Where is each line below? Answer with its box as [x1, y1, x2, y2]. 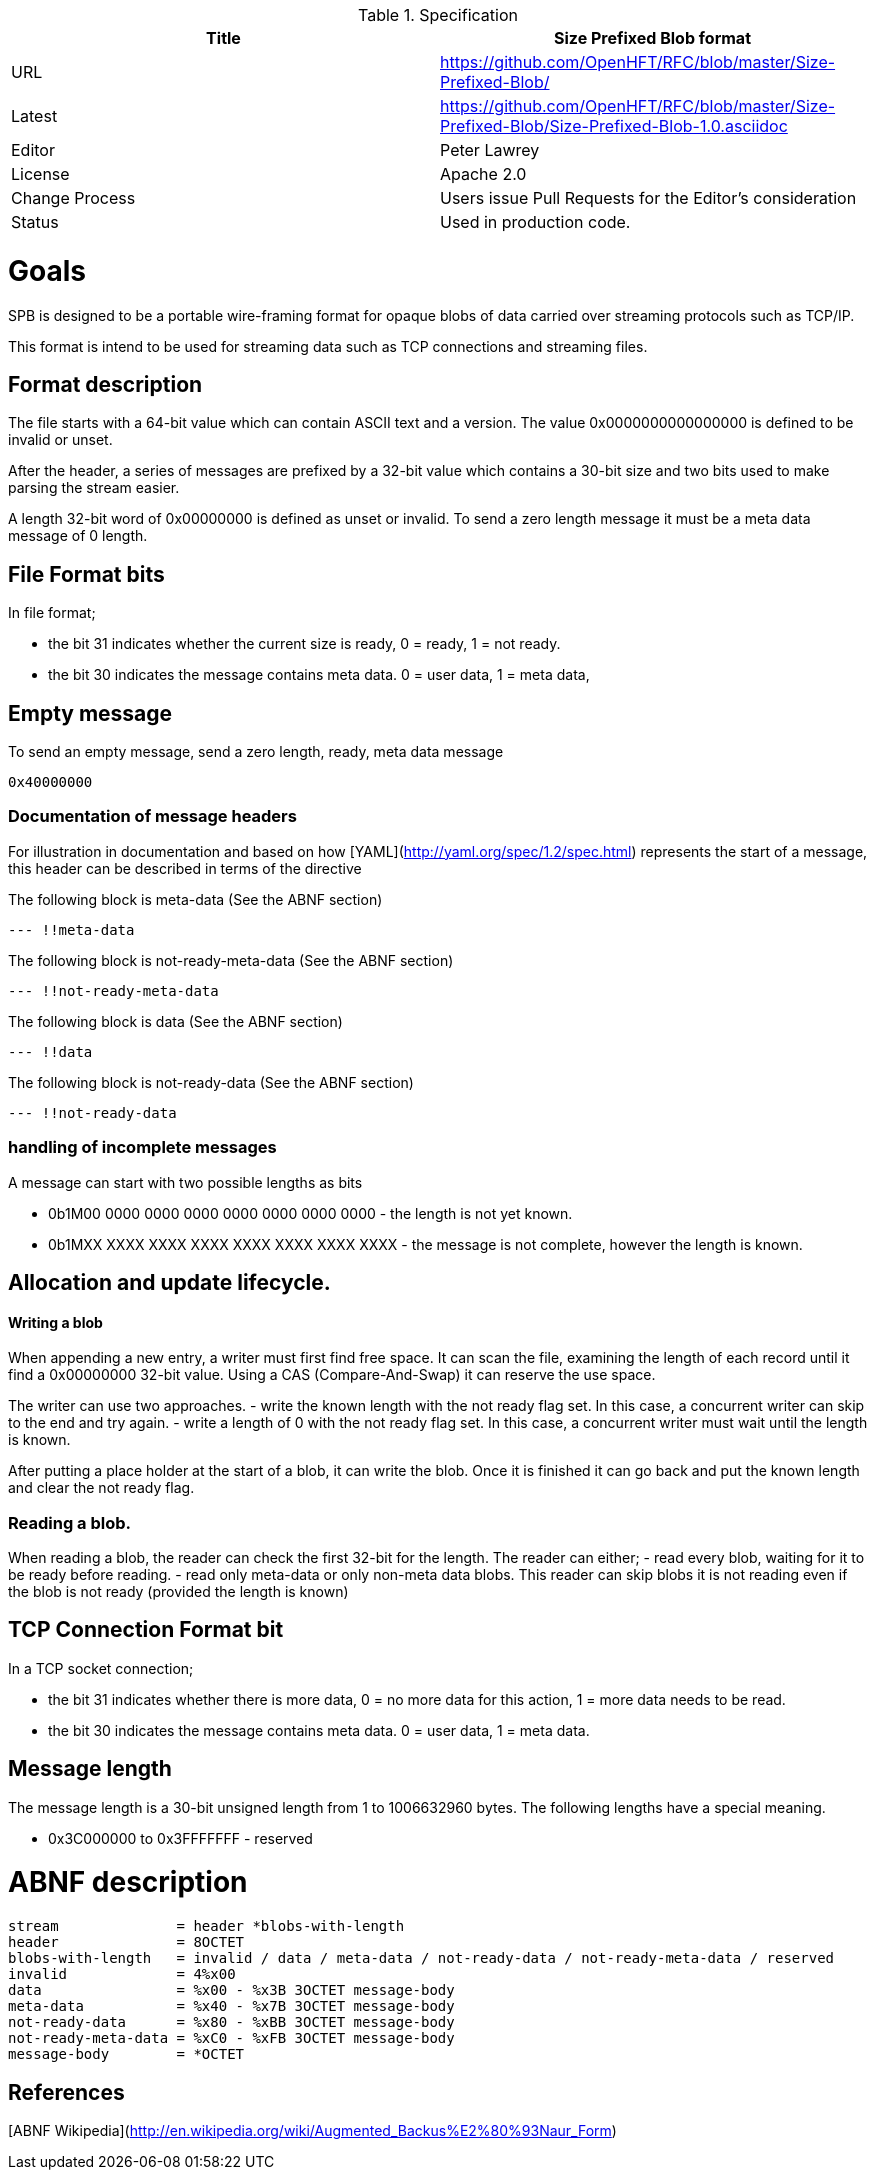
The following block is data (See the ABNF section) [8, 1012, 343, 1030]
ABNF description [8, 1865, 248, 1900]
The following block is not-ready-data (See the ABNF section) [8, 1073, 414, 1091]
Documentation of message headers [8, 806, 297, 827]
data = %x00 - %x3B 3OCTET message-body [8, 1982, 455, 1999]
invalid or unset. [8, 431, 113, 449]
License [11, 164, 70, 184]
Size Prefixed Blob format [553, 28, 752, 48]
